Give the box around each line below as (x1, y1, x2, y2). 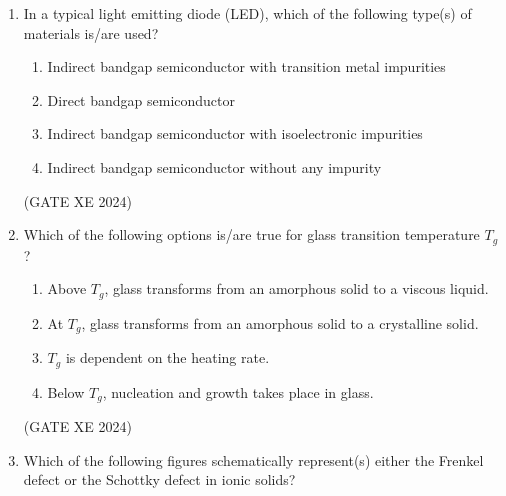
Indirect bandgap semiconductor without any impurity (47, 156, 382, 177)
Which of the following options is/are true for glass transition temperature (23, 224, 480, 245)
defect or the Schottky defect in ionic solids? (23, 469, 296, 490)
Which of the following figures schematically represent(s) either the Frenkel (23, 449, 484, 470)
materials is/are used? (23, 22, 159, 43)
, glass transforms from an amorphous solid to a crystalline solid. (81, 312, 479, 333)
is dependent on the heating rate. (65, 347, 270, 368)
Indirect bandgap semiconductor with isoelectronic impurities (47, 123, 423, 144)
